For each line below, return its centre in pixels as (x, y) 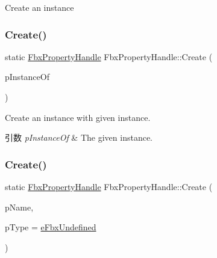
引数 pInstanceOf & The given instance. (79, 137)
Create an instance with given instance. (78, 117)
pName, (19, 207)
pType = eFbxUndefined (51, 227)
